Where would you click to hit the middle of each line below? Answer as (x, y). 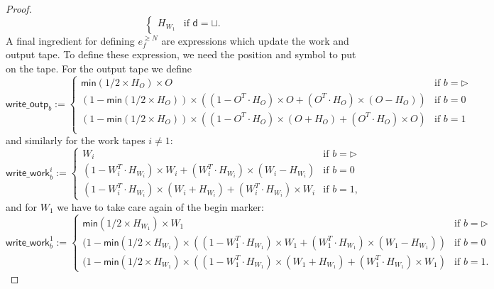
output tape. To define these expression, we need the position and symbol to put (181, 54)
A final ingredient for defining (70, 40)
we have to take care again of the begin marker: (160, 206)
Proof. (19, 9)
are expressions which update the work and (255, 40)
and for (22, 206)
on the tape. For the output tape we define (99, 68)
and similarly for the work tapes (76, 140)
